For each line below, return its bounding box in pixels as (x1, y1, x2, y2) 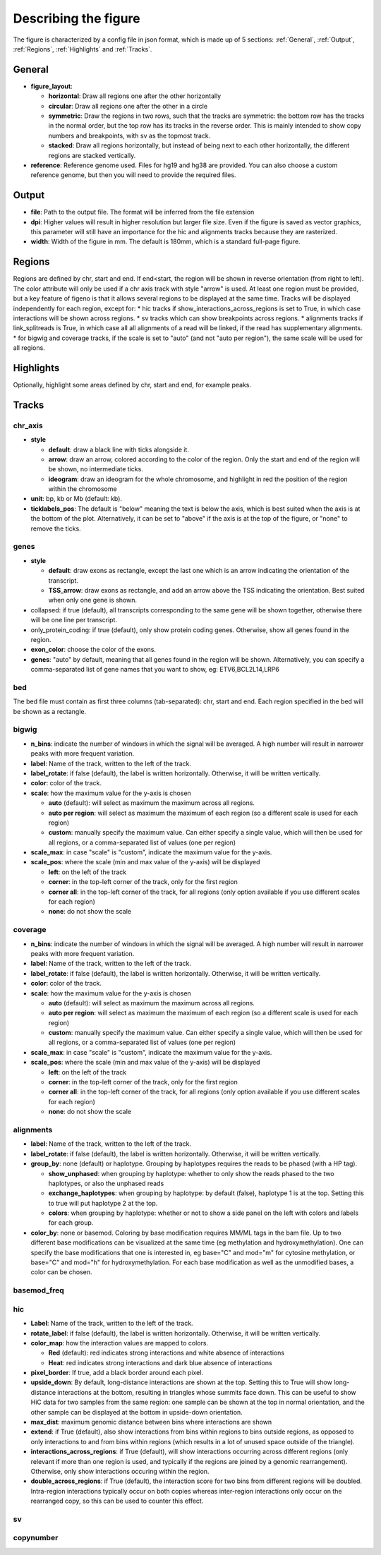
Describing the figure (13, 11, 140, 26)
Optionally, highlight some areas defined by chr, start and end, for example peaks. (13, 380, 252, 389)
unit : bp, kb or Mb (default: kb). (30, 495, 123, 503)
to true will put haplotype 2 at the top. (48, 1199, 158, 1207)
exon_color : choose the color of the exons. (30, 646, 157, 654)
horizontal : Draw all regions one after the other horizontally (48, 92, 222, 100)
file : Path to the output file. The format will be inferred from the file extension (30, 208, 255, 217)
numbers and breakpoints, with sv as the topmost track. (48, 131, 211, 140)
